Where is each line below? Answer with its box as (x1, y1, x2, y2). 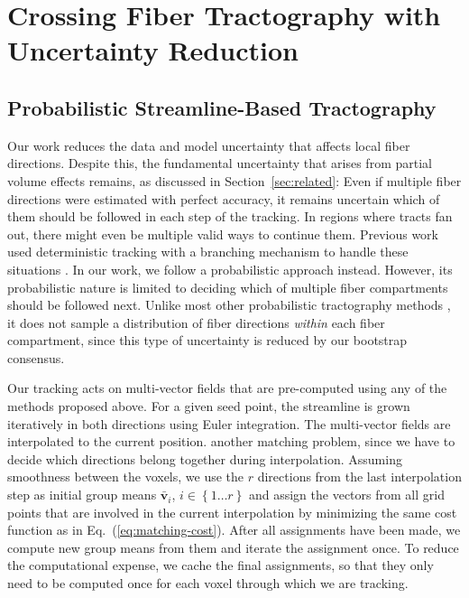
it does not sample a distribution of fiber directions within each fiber (7, 313, 385, 332)
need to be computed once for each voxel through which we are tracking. (7, 574, 409, 593)
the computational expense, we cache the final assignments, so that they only (7, 556, 434, 575)
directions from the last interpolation (257, 467, 462, 486)
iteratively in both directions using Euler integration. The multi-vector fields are (7, 414, 451, 433)
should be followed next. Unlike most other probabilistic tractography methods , (7, 295, 451, 314)
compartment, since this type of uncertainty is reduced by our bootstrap (7, 331, 408, 350)
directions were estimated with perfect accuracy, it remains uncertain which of (7, 189, 440, 208)
